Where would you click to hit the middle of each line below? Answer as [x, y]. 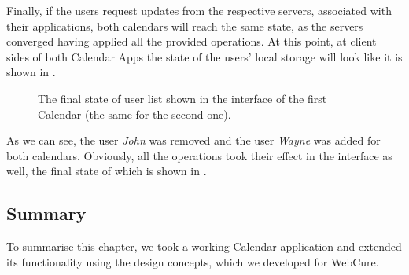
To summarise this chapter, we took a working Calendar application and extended [204, 246]
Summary [46, 213]
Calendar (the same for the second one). [134, 114]
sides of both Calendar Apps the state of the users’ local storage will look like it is [204, 56]
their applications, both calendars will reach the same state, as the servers [185, 26]
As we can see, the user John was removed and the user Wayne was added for [193, 140]
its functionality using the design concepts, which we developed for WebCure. [193, 261]
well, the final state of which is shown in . [107, 171]
